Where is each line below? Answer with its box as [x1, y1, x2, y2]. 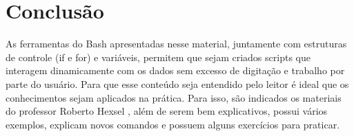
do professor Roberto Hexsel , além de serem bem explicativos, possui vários [6, 104, 328, 118]
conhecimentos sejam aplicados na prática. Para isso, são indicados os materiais [6, 90, 342, 104]
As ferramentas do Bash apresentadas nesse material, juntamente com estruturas [6, 36, 347, 51]
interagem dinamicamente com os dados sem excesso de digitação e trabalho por [6, 63, 345, 78]
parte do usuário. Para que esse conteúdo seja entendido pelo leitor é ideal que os [6, 76, 349, 91]
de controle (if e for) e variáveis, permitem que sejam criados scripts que [6, 49, 311, 64]
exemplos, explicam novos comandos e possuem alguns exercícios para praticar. [6, 117, 340, 131]
